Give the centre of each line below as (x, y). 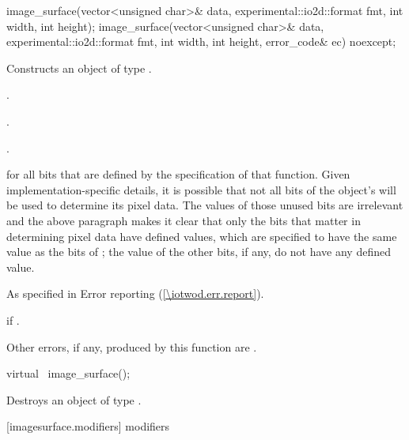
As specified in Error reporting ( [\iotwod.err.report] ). (135, 293)
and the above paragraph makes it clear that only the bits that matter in (184, 220)
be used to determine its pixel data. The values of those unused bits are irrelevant (205, 205)
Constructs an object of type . (79, 68)
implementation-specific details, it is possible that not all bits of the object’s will (201, 189)
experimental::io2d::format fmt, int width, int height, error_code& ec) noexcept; (201, 41)
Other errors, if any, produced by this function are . (132, 346)
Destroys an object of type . (74, 399)
